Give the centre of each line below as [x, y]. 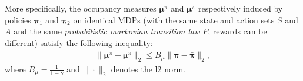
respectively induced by [240, 8]
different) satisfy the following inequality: [79, 42]
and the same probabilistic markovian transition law [107, 31]
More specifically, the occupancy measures [81, 8]
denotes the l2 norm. [148, 68]
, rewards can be [237, 31]
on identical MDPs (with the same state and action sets [174, 20]
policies [18, 20]
